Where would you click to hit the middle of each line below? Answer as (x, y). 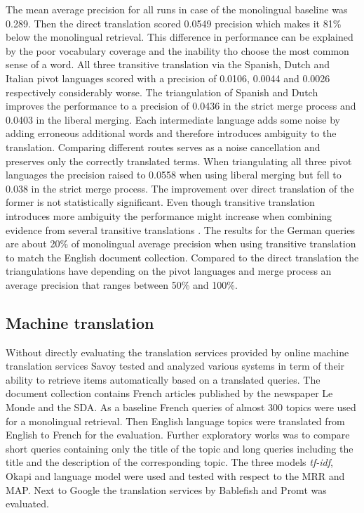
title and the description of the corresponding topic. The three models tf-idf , (169, 462)
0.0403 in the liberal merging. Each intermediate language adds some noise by (173, 119)
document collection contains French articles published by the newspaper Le (169, 393)
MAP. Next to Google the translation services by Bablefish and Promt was (166, 489)
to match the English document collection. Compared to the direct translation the (182, 257)
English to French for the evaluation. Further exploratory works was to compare (178, 435)
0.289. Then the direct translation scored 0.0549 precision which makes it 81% (174, 23)
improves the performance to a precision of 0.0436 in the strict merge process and (181, 106)
